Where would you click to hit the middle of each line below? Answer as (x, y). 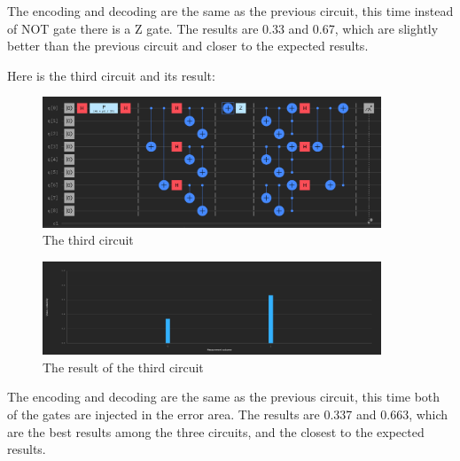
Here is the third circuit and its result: (111, 75)
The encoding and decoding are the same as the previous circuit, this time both (224, 397)
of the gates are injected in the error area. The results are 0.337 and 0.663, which (228, 414)
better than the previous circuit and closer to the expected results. (188, 46)
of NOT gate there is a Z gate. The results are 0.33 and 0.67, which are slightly (223, 28)
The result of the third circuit (123, 367)
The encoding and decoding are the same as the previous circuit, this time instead (230, 11)
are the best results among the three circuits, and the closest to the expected (216, 431)
